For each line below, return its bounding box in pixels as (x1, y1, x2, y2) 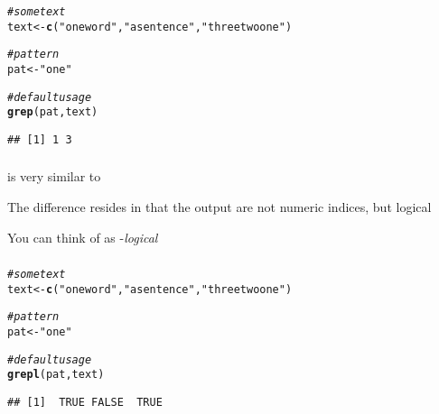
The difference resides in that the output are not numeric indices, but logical (7, 198, 432, 216)
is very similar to (7, 167, 101, 186)
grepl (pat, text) (7, 368, 105, 382)
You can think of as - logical (7, 227, 158, 246)
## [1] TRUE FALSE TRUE (7, 396, 163, 409)
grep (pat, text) (7, 106, 98, 119)
